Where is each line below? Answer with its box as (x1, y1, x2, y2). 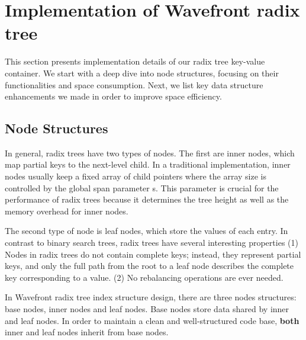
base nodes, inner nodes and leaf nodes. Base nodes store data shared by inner (5, 303, 289, 315)
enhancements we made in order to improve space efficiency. (5, 90, 222, 102)
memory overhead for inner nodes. (5, 204, 128, 217)
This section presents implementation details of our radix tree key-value (5, 55, 265, 68)
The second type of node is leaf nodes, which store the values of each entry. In (5, 224, 288, 237)
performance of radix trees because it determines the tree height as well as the (5, 193, 289, 206)
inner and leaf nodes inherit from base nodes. (5, 326, 169, 338)
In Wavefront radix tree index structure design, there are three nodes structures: (5, 291, 297, 303)
